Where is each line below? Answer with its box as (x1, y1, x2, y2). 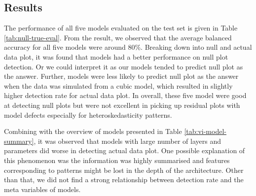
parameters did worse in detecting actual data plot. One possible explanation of (4, 145, 245, 156)
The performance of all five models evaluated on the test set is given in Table (4, 23, 238, 33)
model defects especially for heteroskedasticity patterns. (4, 109, 172, 120)
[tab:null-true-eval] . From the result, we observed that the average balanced (4, 32, 232, 42)
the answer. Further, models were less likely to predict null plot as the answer (4, 71, 239, 81)
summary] (4, 135, 34, 146)
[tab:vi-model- (184, 126, 226, 136)
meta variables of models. (4, 184, 81, 194)
